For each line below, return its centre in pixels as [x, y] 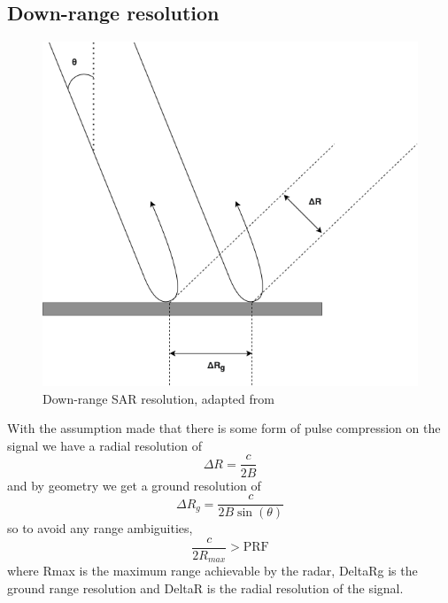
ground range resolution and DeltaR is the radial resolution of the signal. [205, 588]
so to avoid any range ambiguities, [100, 528]
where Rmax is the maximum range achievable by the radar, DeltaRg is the [212, 571]
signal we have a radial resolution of [104, 445]
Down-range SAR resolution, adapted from [158, 398]
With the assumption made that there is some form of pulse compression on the [224, 428]
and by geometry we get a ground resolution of [134, 485]
